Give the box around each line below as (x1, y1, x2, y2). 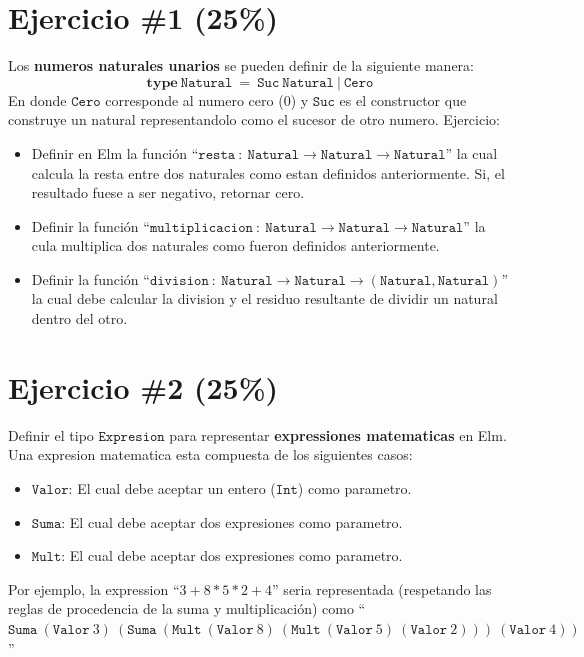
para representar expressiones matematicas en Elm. (169, 424, 507, 445)
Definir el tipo (8, 424, 94, 445)
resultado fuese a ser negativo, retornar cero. (31, 182, 305, 203)
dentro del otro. (31, 308, 128, 329)
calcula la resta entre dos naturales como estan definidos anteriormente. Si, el (31, 162, 505, 183)
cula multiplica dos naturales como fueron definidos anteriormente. (31, 235, 440, 256)
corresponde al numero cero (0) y (105, 89, 309, 110)
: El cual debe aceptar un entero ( (68, 477, 276, 498)
